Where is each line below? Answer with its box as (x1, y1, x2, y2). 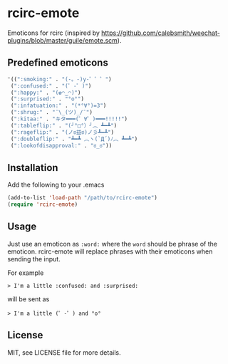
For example (7, 269, 44, 277)
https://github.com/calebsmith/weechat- (100, 28, 221, 37)
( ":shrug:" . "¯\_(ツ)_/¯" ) (10, 109, 93, 116)
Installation (7, 162, 58, 174)
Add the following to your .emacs (7, 180, 105, 189)
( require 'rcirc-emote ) (7, 201, 78, 208)
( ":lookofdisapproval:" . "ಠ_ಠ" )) (10, 142, 113, 149)
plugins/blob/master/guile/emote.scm (7, 36, 118, 44)
